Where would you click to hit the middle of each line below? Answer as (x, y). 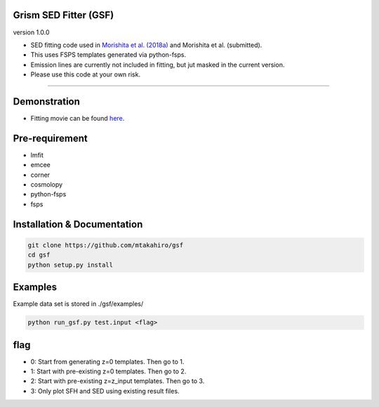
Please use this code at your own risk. (85, 74)
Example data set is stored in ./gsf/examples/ (78, 304)
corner (40, 175)
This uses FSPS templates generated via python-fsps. (108, 55)
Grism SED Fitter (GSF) (64, 15)
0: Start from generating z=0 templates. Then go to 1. (107, 361)
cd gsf (39, 255)
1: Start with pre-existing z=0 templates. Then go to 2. (108, 371)
